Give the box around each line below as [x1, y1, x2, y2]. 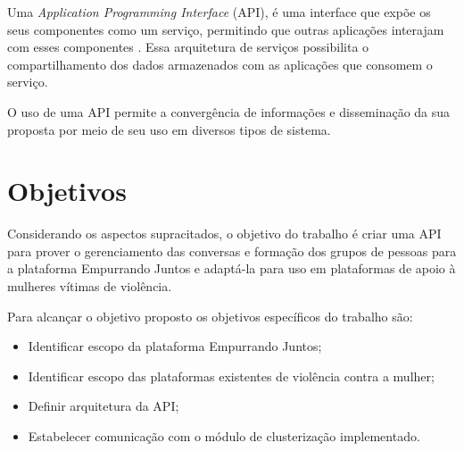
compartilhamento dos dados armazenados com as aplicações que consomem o [7, 54, 433, 73]
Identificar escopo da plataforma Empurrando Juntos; [28, 337, 322, 355]
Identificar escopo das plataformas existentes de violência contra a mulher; [28, 366, 435, 385]
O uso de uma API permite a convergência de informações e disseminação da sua [7, 102, 451, 121]
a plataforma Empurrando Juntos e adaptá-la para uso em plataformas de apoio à [7, 259, 456, 278]
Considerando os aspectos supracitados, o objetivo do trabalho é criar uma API [7, 224, 442, 243]
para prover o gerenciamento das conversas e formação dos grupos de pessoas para [7, 241, 457, 260]
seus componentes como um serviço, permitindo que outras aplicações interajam [7, 20, 444, 38]
